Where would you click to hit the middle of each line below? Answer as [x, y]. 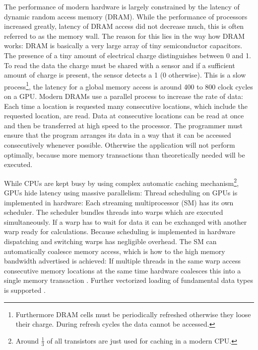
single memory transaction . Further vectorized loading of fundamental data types [129, 280]
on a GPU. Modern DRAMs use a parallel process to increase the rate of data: [124, 96]
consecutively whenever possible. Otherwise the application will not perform [120, 144]
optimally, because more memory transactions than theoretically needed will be [125, 154]
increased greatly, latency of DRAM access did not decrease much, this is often [124, 26]
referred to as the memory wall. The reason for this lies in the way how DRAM [125, 36]
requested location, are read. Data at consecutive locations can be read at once [124, 116]
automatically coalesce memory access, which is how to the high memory [115, 251]
